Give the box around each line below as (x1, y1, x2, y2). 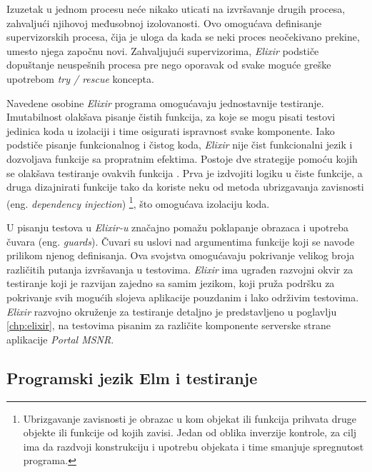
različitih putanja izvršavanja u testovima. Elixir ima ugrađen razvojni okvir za (6, 261, 353, 276)
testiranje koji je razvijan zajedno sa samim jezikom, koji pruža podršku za (6, 276, 335, 291)
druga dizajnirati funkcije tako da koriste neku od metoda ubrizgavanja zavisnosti (6, 179, 364, 194)
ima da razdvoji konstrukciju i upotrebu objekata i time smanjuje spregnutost (23, 438, 364, 453)
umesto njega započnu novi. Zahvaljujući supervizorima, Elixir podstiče (6, 43, 319, 58)
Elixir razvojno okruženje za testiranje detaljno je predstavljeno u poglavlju (6, 303, 337, 318)
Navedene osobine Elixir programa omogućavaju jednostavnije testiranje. (6, 95, 324, 110)
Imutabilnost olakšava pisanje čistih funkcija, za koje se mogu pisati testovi (6, 109, 336, 124)
